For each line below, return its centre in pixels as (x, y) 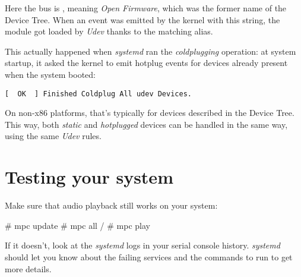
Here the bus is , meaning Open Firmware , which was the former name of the (146, 8)
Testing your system (89, 177)
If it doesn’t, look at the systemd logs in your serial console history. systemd (142, 245)
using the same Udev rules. (53, 136)
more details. (28, 268)
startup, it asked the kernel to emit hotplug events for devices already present (146, 63)
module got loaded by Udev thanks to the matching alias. (109, 31)
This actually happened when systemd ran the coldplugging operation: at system (150, 51)
